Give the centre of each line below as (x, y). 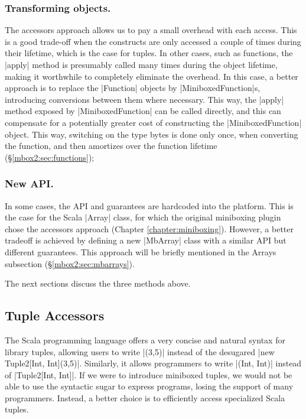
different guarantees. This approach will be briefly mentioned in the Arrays (141, 251)
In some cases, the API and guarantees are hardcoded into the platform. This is (149, 205)
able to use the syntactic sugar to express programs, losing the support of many (149, 386)
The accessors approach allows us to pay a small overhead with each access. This (151, 30)
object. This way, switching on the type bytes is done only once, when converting (152, 134)
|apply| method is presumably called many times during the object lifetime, (141, 64)
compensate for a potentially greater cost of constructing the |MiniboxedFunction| (153, 122)
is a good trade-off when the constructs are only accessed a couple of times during (153, 41)
